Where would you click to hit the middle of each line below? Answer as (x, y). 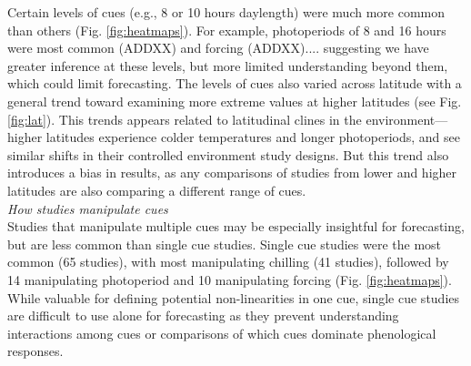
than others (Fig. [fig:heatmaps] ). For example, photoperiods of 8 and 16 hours (227, 30)
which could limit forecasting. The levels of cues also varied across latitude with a (235, 83)
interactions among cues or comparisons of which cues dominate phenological (222, 333)
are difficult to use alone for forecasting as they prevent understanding (203, 315)
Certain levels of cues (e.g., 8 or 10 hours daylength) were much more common (226, 12)
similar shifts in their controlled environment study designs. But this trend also (228, 154)
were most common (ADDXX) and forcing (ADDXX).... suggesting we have (218, 48)
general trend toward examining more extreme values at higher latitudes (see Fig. (235, 101)
